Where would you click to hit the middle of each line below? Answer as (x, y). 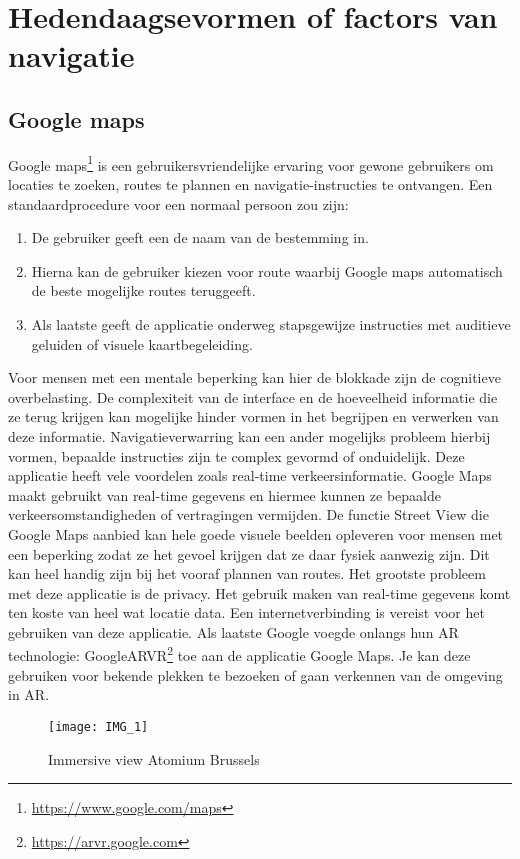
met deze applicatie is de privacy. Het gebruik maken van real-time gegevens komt (259, 592)
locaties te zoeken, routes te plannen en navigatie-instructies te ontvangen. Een (250, 184)
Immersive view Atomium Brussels (154, 758)
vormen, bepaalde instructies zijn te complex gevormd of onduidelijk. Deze (236, 455)
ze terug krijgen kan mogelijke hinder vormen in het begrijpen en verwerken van (253, 416)
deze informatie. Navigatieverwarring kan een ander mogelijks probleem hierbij (249, 435)
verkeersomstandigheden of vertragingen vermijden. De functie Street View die (248, 514)
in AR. (29, 694)
